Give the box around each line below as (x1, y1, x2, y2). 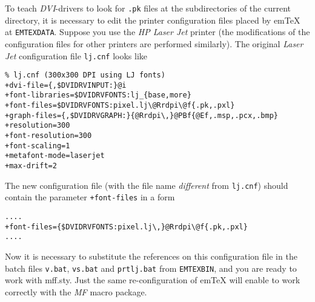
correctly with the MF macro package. (5, 285, 147, 298)
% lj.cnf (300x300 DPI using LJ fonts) (5, 71, 165, 80)
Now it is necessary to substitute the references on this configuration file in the (5, 250, 297, 262)
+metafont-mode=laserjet (5, 151, 105, 160)
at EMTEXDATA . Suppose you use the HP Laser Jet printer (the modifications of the (5, 25, 310, 38)
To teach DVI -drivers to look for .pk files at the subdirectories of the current (5, 2, 291, 14)
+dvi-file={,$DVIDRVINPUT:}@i (5, 80, 127, 90)
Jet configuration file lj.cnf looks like (5, 49, 147, 62)
